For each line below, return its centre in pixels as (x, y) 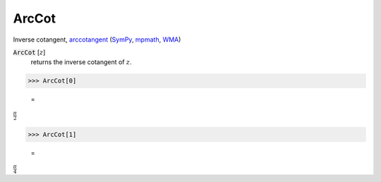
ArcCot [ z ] (29, 52)
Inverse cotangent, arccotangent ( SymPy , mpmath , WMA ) (97, 40)
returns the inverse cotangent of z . (81, 62)
